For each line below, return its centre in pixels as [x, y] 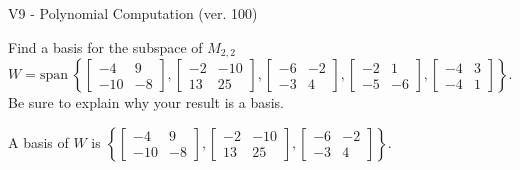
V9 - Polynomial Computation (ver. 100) [133, 13]
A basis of [38, 141]
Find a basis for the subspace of [105, 46]
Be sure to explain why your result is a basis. [146, 102]
